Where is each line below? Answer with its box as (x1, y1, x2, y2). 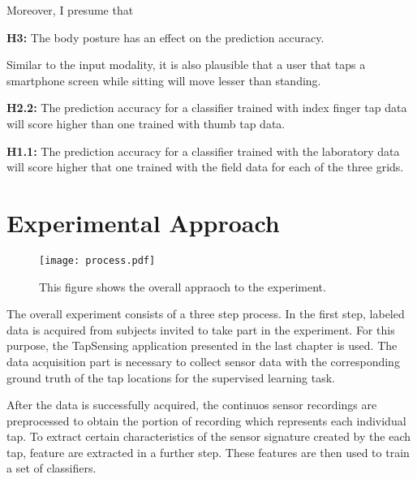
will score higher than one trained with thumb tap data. (6, 114, 286, 132)
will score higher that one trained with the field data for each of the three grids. (6, 158, 404, 175)
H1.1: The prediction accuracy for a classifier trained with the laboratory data (6, 142, 400, 159)
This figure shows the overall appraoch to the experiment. (39, 278, 326, 295)
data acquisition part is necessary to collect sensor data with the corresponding (6, 352, 400, 369)
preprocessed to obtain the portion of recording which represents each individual (6, 412, 406, 429)
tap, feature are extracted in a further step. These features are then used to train (6, 443, 410, 460)
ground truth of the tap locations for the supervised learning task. (6, 369, 336, 386)
